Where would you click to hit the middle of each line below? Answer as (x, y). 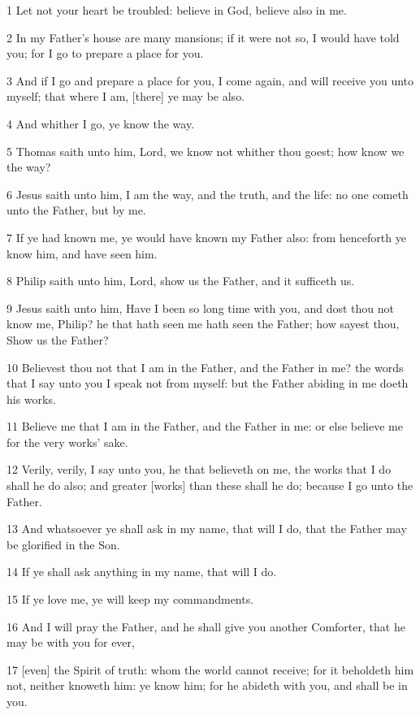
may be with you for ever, (71, 642)
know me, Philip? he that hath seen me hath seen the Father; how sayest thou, (203, 324)
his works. (31, 399)
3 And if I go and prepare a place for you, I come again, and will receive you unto (210, 80)
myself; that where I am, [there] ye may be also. (126, 96)
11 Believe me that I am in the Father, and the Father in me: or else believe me (205, 426)
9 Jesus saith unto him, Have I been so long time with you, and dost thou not (200, 308)
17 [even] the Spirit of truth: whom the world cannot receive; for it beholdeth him (210, 669)
